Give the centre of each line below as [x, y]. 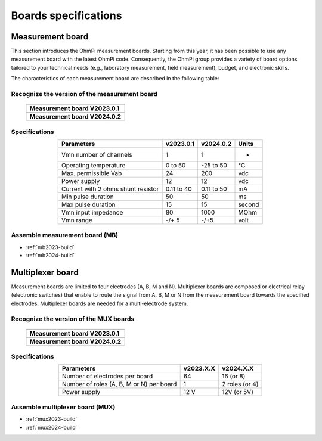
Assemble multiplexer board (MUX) [63, 407]
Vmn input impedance [92, 212]
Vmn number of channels [97, 154]
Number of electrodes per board [107, 377]
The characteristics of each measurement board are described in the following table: [115, 79]
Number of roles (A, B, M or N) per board [119, 384]
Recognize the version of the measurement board [84, 94]
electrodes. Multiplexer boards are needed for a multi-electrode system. [100, 303]
